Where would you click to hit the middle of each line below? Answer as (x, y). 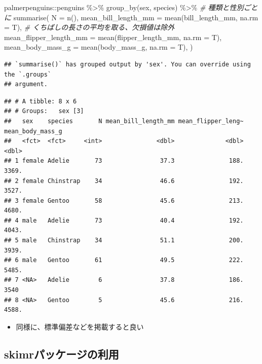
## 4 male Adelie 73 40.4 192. (124, 220)
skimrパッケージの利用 (62, 354)
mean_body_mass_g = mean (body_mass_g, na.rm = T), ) (99, 47)
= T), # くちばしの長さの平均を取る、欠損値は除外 (89, 27)
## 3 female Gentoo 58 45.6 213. (124, 201)
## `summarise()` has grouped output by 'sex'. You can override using (127, 64)
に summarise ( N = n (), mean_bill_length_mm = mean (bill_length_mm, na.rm (131, 17)
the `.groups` (28, 74)
